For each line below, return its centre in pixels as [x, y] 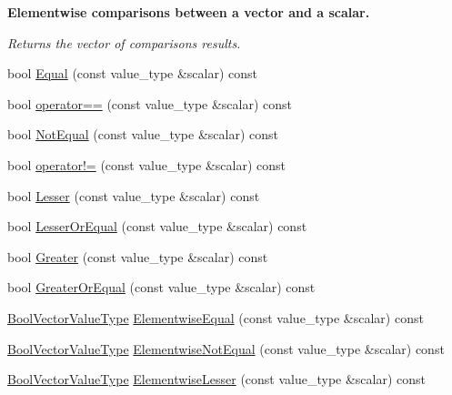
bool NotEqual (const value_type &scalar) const [143, 134]
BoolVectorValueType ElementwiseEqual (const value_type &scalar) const [216, 317]
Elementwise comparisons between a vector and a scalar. [189, 12]
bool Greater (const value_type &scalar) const [138, 256]
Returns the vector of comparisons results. [124, 42]
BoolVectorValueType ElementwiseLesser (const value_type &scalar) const [217, 379]
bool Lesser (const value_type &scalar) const [134, 195]
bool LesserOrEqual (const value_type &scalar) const [157, 226]
